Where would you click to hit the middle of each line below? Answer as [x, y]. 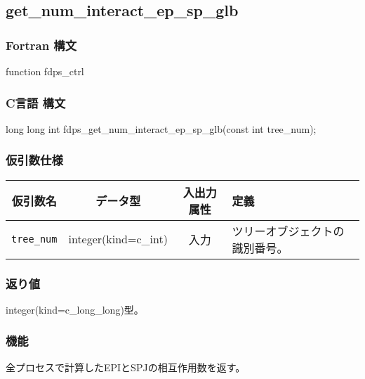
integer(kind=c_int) [118, 239]
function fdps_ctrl [45, 71]
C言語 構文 [36, 102]
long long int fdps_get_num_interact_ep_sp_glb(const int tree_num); [161, 128]
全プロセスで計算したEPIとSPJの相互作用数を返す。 [126, 367]
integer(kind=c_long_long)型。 [75, 309]
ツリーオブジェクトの [288, 231]
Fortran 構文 [41, 45]
